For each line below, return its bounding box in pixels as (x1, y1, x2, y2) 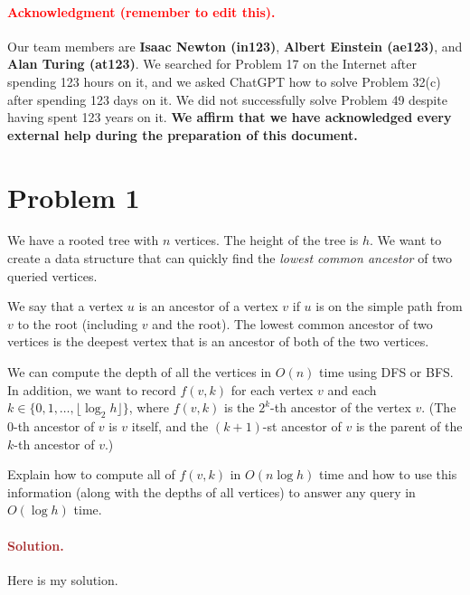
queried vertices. (7, 266, 98, 285)
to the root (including (17, 314, 138, 333)
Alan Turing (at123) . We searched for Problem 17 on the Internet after (7, 54, 417, 73)
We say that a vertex (7, 297, 124, 316)
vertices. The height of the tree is (174, 231, 359, 250)
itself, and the (131, 417, 209, 436)
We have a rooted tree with (7, 231, 159, 250)
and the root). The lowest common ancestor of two (152, 314, 433, 333)
